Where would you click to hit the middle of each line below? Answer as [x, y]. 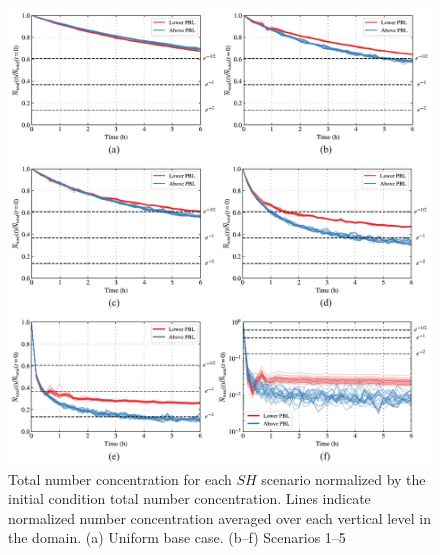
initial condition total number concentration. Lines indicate [189, 498]
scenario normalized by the [343, 478]
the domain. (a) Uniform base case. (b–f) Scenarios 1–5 [177, 537]
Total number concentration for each [120, 478]
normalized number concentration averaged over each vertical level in [219, 517]
